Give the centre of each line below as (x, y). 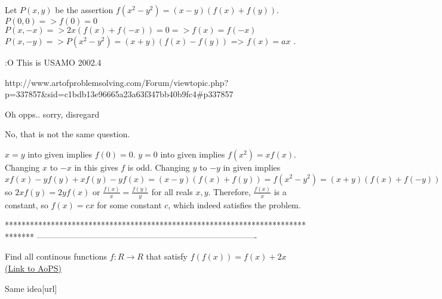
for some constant (129, 204)
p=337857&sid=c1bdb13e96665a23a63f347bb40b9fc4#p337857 (119, 94)
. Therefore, (229, 191)
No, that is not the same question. (67, 134)
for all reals (172, 191)
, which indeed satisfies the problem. (234, 204)
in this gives (96, 167)
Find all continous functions (56, 256)
